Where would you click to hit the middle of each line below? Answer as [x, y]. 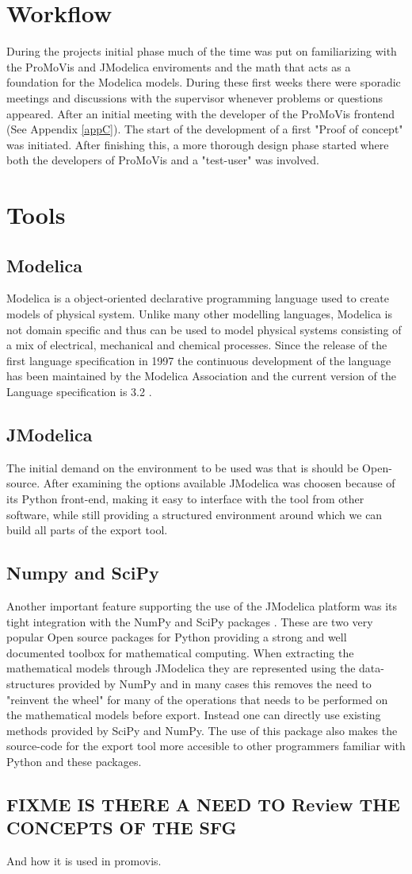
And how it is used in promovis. [84, 861]
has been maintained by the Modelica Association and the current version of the [201, 376]
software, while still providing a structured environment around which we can [195, 514]
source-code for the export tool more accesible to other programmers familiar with [206, 746]
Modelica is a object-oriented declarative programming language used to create [198, 298]
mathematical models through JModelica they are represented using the [181, 668]
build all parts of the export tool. [87, 530]
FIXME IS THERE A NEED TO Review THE [203, 804]
